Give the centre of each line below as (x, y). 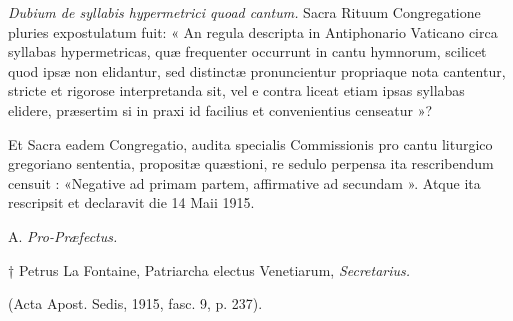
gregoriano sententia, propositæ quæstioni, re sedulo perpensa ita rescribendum (251, 163)
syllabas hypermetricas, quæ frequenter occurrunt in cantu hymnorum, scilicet (247, 51)
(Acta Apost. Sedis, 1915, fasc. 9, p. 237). (135, 303)
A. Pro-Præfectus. (63, 235)
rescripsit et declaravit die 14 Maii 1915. (131, 202)
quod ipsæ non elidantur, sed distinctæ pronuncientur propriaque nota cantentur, (257, 70)
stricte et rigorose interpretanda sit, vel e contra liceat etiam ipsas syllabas (236, 90)
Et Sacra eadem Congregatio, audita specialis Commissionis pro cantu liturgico (250, 143)
